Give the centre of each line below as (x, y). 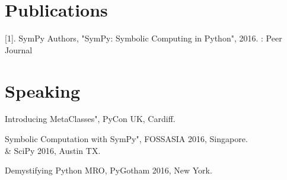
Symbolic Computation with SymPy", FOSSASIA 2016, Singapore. (126, 139)
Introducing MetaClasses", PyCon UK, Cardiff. (90, 119)
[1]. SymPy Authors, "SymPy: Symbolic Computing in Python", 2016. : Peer (143, 38)
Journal (19, 49)
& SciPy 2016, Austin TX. (53, 150)
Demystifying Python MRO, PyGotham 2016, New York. (109, 170)
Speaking (43, 90)
